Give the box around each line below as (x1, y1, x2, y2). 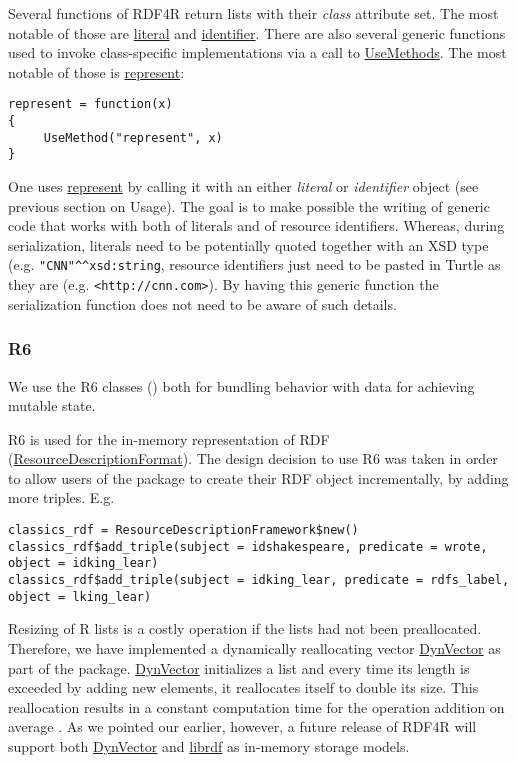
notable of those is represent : (8, 61, 185, 82)
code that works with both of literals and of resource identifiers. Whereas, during (8, 215, 505, 236)
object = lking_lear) (8, 589, 152, 604)
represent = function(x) (8, 97, 173, 112)
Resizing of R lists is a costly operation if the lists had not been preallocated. (8, 618, 482, 639)
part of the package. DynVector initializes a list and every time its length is (8, 657, 470, 678)
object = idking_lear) (8, 556, 159, 571)
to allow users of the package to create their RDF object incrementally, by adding (8, 467, 509, 488)
